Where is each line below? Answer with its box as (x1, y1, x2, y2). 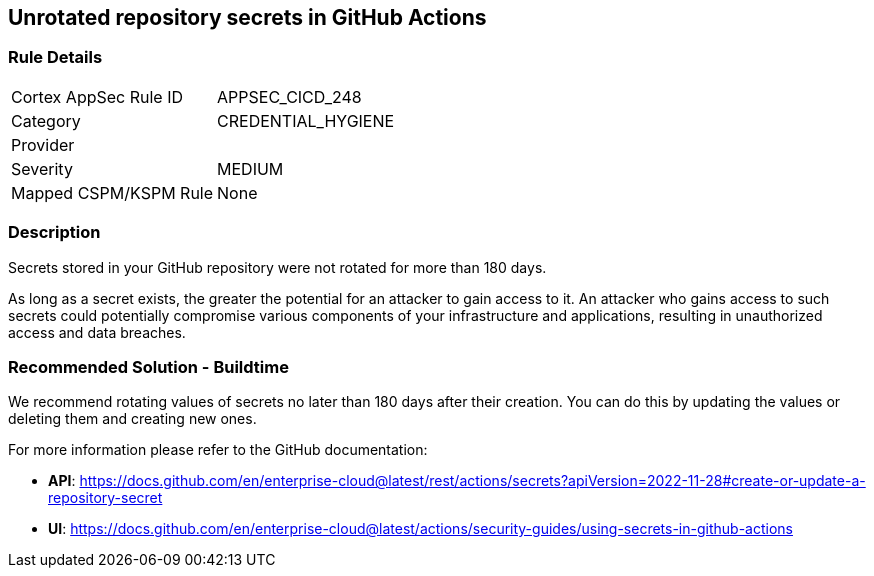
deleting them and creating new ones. (8, 410, 257, 428)
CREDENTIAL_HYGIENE (217, 110, 395, 131)
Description (8, 222, 101, 243)
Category (11, 110, 81, 131)
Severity (11, 158, 73, 179)
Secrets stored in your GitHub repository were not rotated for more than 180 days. (8, 258, 547, 276)
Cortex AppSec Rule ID (11, 86, 184, 107)
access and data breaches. (8, 323, 186, 341)
